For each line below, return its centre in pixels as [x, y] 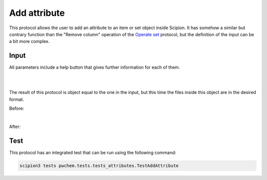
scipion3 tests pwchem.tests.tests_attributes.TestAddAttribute [99, 165]
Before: [17, 108]
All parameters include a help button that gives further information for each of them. [95, 67]
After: [15, 127]
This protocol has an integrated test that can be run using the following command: [93, 152]
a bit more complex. [29, 42]
